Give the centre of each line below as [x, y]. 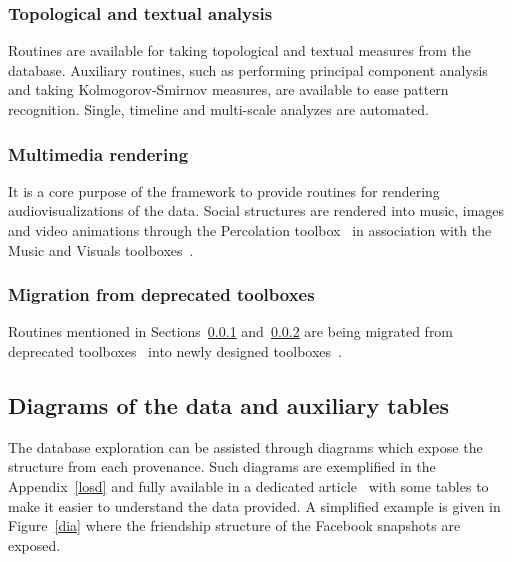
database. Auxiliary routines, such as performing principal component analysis [248, 69]
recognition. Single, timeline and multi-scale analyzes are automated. [219, 109]
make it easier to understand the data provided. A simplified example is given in [254, 505]
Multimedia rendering [98, 153]
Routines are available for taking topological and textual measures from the [239, 50]
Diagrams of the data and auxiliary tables [229, 404]
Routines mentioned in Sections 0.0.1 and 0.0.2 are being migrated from [231, 331]
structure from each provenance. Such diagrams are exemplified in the [222, 466]
